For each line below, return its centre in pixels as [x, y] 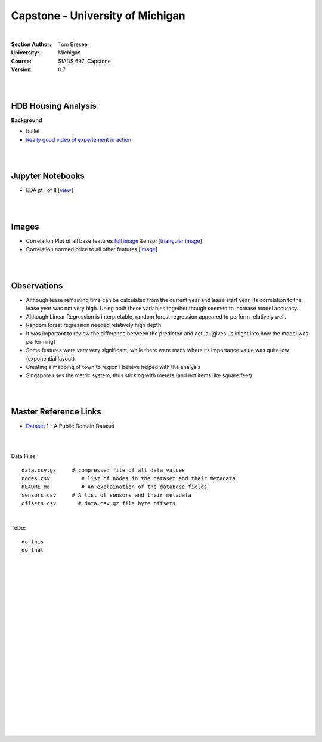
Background [27, 120]
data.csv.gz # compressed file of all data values [103, 470]
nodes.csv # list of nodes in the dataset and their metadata [129, 479]
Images [25, 226]
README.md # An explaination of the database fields [114, 487]
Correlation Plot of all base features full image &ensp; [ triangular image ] [114, 241]
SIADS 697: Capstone [85, 61]
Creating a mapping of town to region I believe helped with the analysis [113, 367]
